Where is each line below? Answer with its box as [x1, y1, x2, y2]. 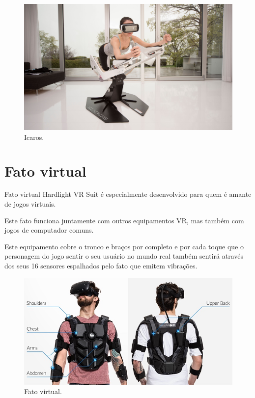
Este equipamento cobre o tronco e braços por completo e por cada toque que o [4, 241, 244, 251]
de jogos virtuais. [4, 199, 56, 209]
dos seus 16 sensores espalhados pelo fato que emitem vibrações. [4, 261, 198, 270]
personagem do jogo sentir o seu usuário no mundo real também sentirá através [4, 251, 243, 261]
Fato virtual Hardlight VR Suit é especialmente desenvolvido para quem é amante [4, 189, 252, 199]
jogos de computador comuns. [4, 225, 94, 235]
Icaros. [24, 132, 44, 142]
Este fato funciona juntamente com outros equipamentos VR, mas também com [4, 215, 244, 225]
